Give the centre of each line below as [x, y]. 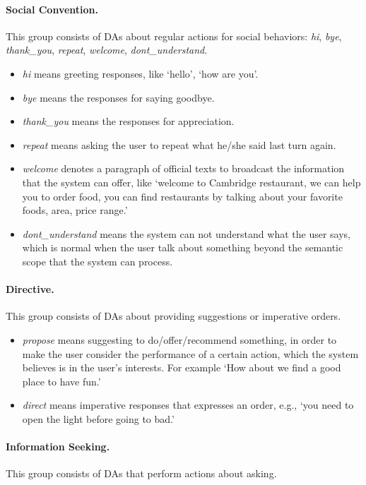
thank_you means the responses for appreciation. [128, 121]
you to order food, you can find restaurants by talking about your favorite [182, 196]
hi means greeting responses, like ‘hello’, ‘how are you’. [140, 73]
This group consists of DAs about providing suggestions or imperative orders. [173, 316]
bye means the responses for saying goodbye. [118, 97]
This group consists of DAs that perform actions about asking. [141, 473]
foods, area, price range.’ [75, 210]
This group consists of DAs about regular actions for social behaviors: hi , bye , [174, 36]
